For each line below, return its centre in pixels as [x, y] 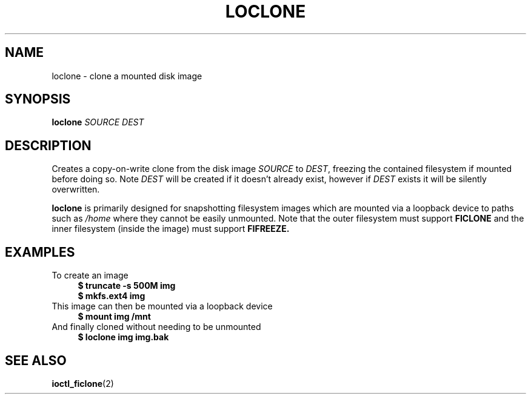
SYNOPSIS [38, 99]
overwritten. [76, 190]
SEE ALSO [36, 360]
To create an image [90, 275]
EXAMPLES [40, 252]
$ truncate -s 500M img [127, 286]
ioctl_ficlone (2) [83, 383]
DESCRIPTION [48, 145]
